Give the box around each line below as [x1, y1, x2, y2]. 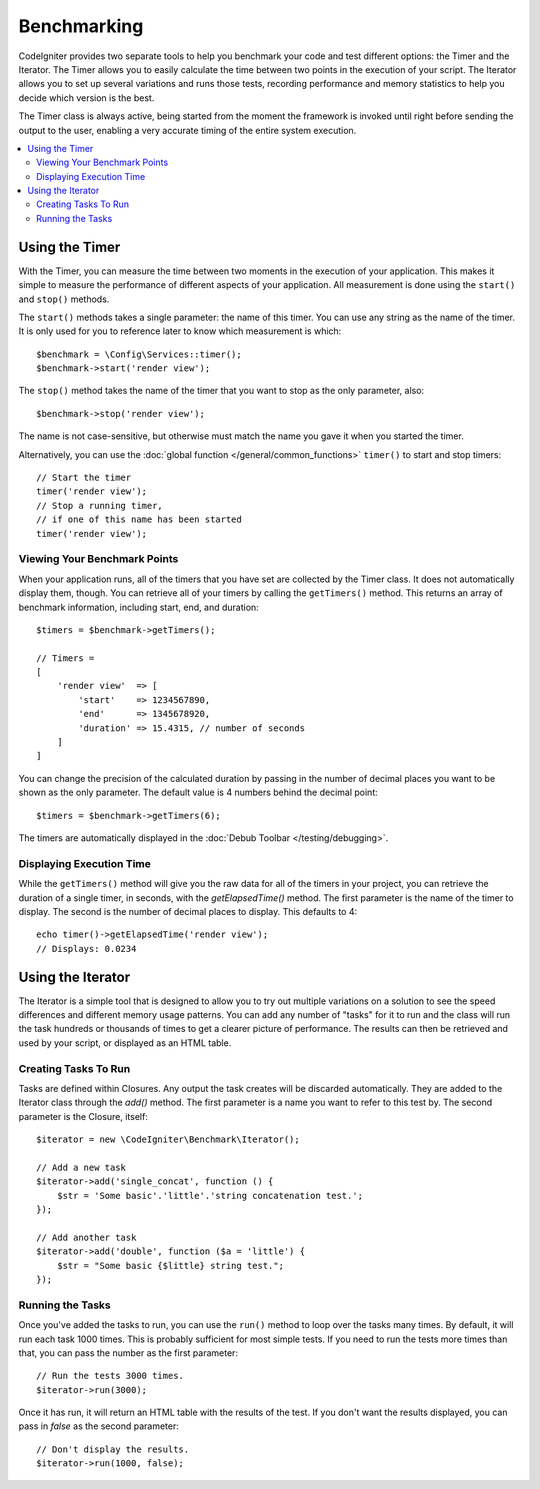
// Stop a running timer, [36, 500, 164, 511]
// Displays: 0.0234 [36, 943, 137, 954]
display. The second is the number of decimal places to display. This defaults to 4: [18, 905, 358, 917]
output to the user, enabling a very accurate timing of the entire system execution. [18, 124, 357, 136]
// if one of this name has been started [36, 514, 242, 525]
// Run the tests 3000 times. [36, 1370, 185, 1382]
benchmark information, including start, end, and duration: [18, 601, 259, 613]
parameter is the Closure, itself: [18, 1110, 149, 1122]
